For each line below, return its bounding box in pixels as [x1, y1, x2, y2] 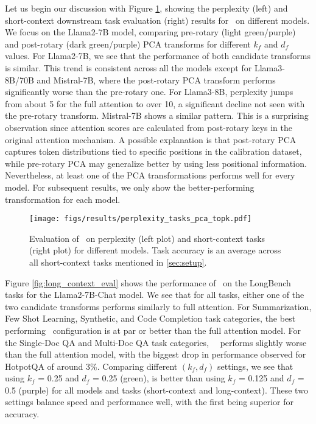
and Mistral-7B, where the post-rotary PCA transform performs [37, 73, 276, 86]
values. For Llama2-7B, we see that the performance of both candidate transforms [5, 49, 311, 62]
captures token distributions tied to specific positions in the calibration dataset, [5, 145, 302, 158]
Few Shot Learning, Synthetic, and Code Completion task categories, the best [5, 312, 296, 325]
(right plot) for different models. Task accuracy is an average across [29, 244, 281, 256]
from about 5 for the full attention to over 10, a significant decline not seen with [5, 97, 305, 110]
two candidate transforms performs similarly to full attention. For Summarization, [5, 300, 312, 313]
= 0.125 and [238, 372, 284, 384]
